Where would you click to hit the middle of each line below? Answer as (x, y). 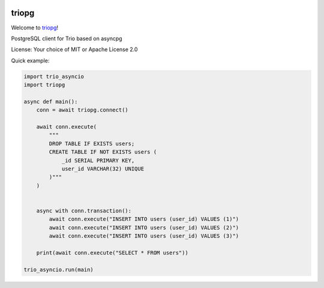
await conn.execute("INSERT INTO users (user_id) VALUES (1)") (144, 219)
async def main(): (51, 101)
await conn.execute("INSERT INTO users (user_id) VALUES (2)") (144, 227)
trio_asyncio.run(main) (59, 269)
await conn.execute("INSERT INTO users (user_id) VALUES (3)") (144, 236)
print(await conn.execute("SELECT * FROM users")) (112, 253)
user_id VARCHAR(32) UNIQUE (103, 169)
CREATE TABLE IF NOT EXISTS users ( (103, 152)
